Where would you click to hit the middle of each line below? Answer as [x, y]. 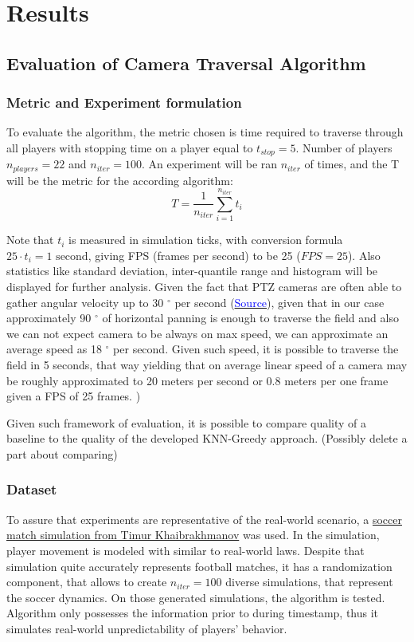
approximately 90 [49, 318]
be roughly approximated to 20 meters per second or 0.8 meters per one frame [197, 380]
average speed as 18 [54, 349]
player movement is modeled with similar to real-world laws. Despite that [186, 550]
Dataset [32, 489]
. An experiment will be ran [210, 164]
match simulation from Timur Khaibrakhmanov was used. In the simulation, [193, 535]
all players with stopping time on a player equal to [130, 147]
